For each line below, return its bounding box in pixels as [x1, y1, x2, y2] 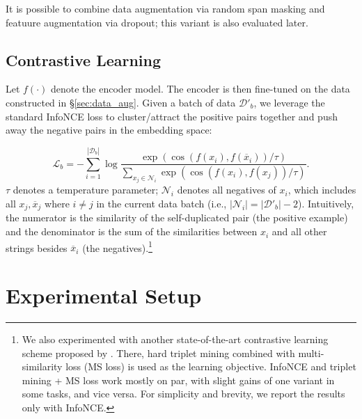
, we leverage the [253, 95, 325, 109]
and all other [271, 224, 327, 239]
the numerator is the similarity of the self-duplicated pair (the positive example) [6, 210, 348, 225]
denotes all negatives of [177, 182, 276, 197]
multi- [298, 345, 324, 360]
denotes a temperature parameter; [13, 182, 159, 197]
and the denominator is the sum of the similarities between [6, 224, 258, 239]
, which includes [288, 182, 356, 197]
